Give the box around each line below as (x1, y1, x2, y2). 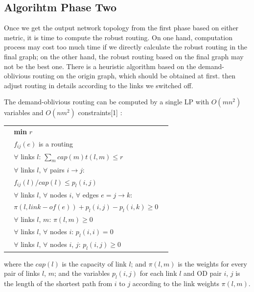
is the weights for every (178, 258, 247, 268)
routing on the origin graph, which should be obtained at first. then (32, 71, 235, 81)
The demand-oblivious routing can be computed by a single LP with (4, 97, 209, 107)
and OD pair (184, 268, 222, 278)
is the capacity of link (62, 258, 127, 268)
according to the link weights (132, 278, 219, 289)
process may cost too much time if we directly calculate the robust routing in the (4, 42, 248, 52)
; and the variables (54, 268, 110, 278)
